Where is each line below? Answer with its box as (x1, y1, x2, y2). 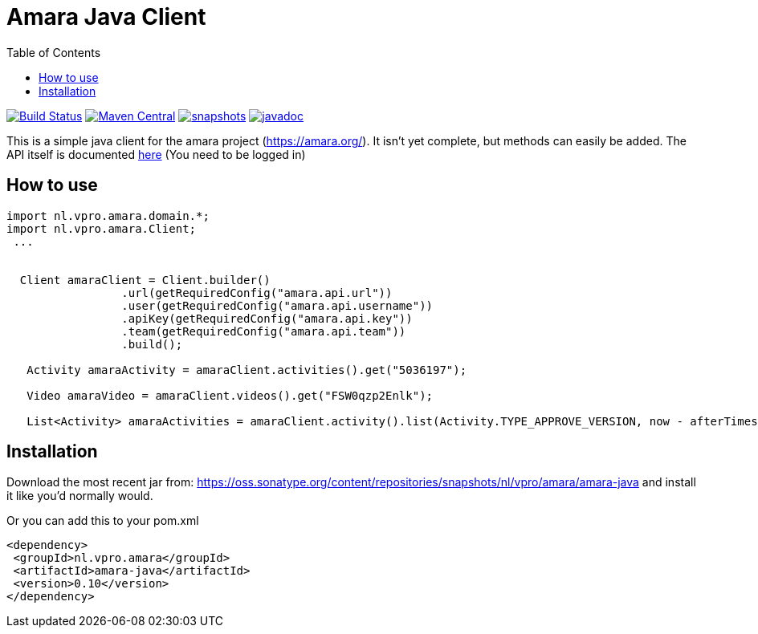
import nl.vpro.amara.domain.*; (6, 209, 210, 222)
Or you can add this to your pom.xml (6, 514, 199, 528)
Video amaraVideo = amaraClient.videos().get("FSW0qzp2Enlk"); (26, 388, 434, 402)
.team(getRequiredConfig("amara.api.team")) (121, 324, 406, 338)
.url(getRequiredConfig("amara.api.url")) (121, 286, 393, 299)
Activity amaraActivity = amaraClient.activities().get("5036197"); (26, 363, 467, 376)
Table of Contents (6, 45, 101, 59)
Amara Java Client (6, 3, 206, 30)
